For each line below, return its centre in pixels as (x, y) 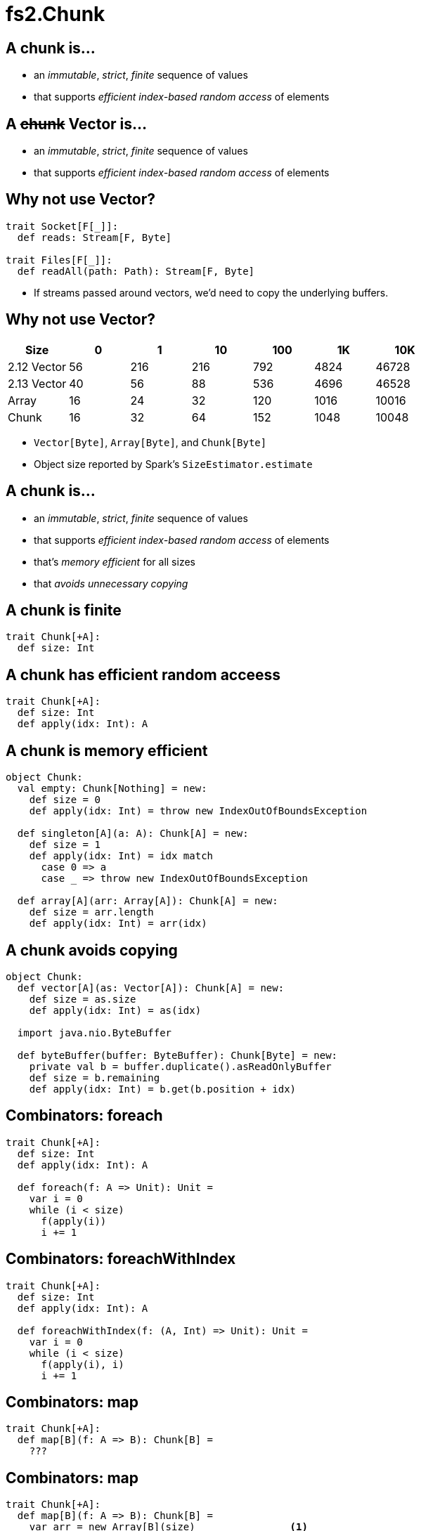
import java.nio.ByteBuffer (95, 1032)
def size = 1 (65, 845)
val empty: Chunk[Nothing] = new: (112, 789)
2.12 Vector (37, 366)
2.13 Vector (37, 383)
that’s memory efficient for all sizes (115, 561)
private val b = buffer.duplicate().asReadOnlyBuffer (180, 1066)
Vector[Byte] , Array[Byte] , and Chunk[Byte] (150, 442)
